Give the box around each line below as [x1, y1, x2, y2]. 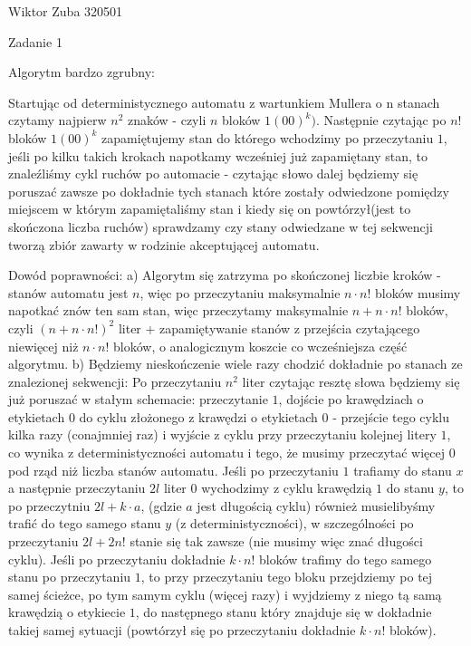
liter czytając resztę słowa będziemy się [242, 371, 460, 390]
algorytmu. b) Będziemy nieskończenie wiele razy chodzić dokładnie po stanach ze [8, 354, 463, 373]
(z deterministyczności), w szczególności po [175, 514, 414, 533]
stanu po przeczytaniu [8, 567, 131, 586]
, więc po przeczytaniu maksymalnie [139, 283, 341, 302]
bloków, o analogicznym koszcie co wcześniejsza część [112, 336, 408, 355]
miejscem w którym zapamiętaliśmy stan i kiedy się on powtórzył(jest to [8, 199, 411, 218]
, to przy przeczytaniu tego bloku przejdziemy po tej [140, 567, 433, 586]
